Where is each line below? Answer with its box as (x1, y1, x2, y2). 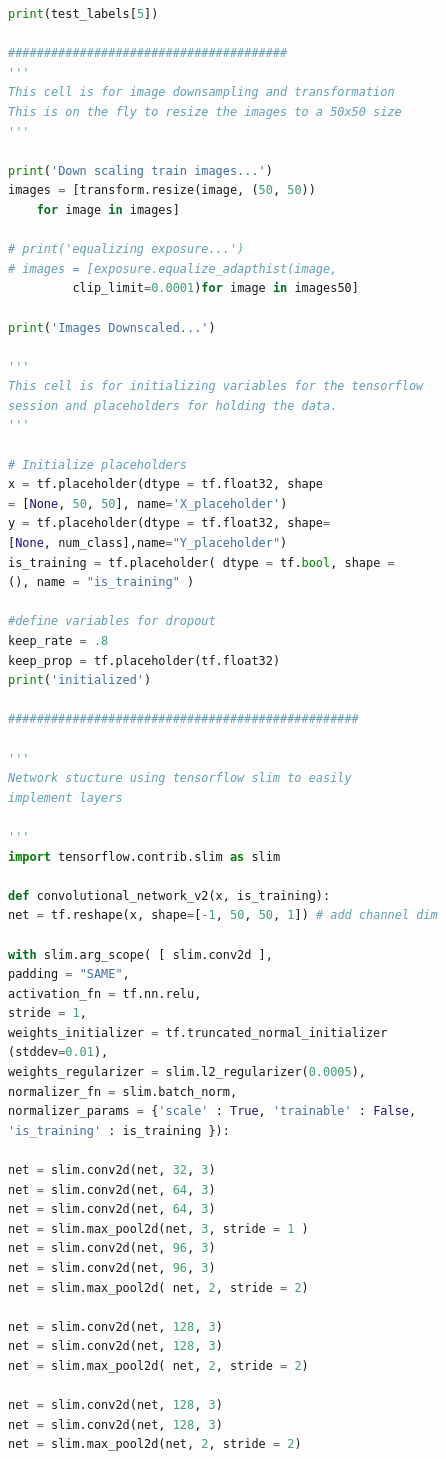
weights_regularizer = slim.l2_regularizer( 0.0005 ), (8, 1065, 366, 1080)
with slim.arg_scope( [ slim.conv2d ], (8, 947, 273, 962)
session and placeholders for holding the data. (8, 398, 338, 413)
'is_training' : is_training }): (8, 1123, 230, 1138)
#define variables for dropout (8, 614, 216, 629)
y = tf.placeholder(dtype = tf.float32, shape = (8, 516, 331, 531)
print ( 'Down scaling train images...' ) (8, 163, 273, 178)
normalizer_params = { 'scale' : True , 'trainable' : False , (8, 1104, 417, 1119)
